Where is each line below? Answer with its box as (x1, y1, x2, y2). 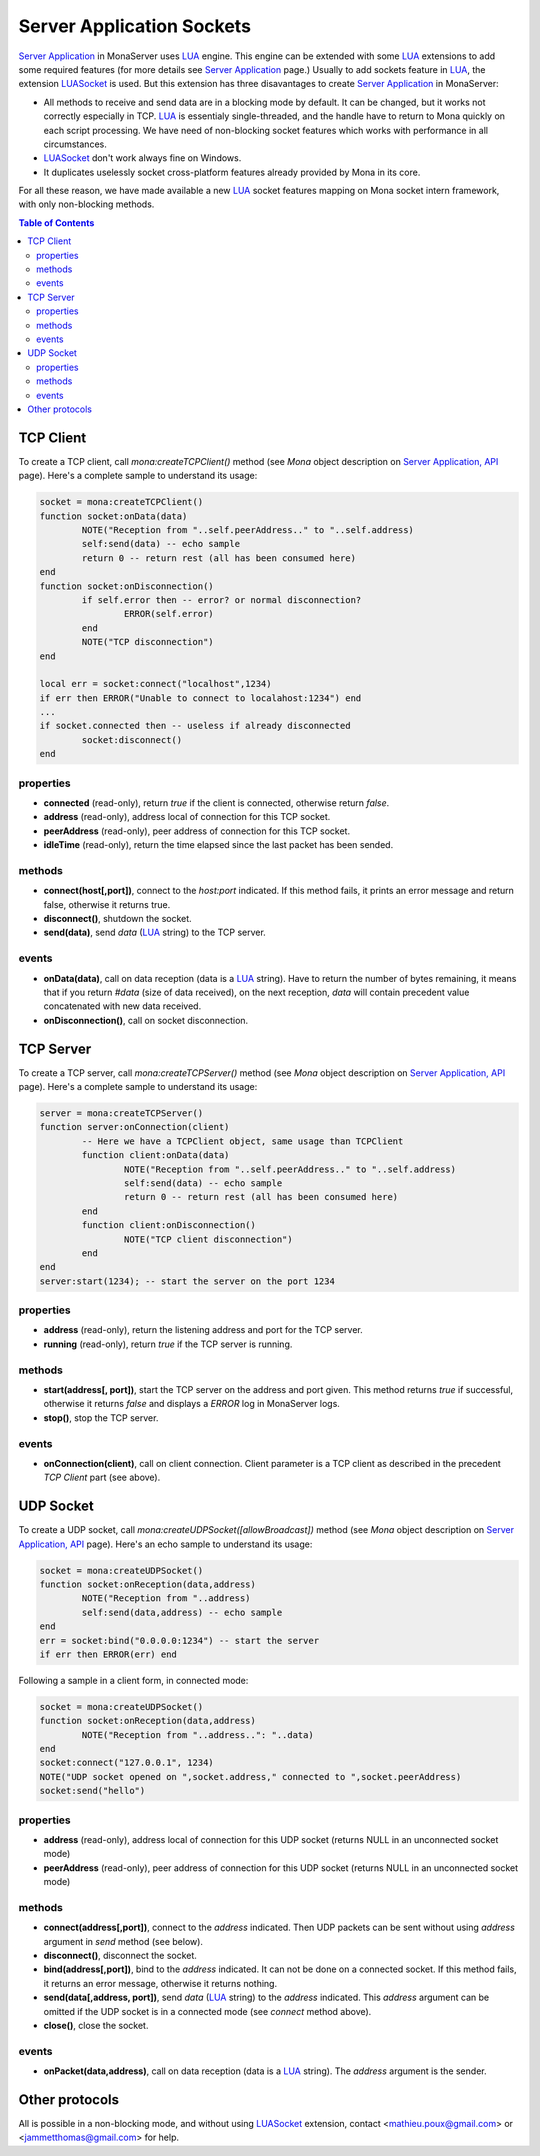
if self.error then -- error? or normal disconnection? (81, 594, 362, 605)
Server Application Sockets (18, 15, 252, 37)
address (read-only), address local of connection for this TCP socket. (43, 811, 331, 823)
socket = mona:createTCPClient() (39, 496, 204, 508)
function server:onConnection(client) (39, 1121, 230, 1133)
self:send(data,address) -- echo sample (81, 1606, 283, 1618)
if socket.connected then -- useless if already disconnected (39, 720, 351, 732)
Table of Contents (18, 216, 95, 229)
